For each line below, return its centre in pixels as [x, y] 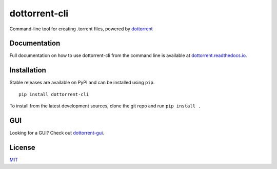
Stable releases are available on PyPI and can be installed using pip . [82, 83]
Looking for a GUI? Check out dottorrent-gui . [57, 133]
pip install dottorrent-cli [54, 94]
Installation [28, 70]
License [22, 147]
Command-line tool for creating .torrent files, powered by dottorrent [81, 29]
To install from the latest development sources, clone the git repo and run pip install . [105, 106]
